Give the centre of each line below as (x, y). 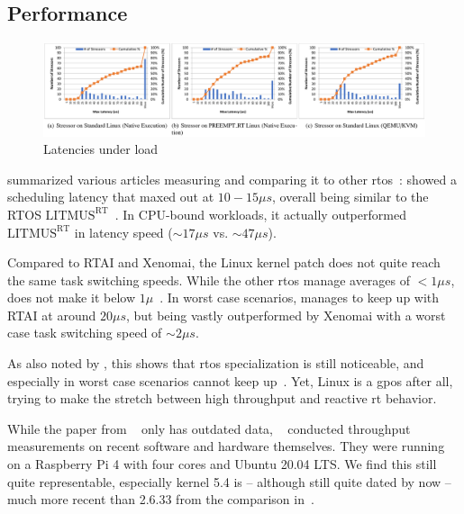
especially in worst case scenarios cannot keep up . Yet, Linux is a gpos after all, (230, 380)
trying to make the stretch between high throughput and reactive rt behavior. (222, 398)
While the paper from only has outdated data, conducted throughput (209, 428)
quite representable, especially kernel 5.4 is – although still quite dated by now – (229, 481)
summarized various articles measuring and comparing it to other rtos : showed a (232, 179)
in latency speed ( (123, 232)
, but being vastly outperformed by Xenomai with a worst (286, 315)
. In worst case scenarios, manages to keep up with (300, 298)
